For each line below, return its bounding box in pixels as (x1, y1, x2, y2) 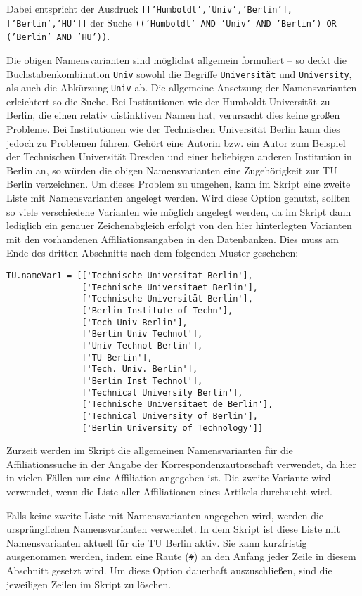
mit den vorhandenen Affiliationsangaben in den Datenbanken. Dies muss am (6, 231, 339, 246)
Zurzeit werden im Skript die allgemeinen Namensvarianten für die (6, 443, 293, 458)
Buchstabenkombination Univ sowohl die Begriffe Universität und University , (6, 66, 352, 81)
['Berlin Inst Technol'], (82, 375, 203, 386)
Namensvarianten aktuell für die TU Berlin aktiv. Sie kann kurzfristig (6, 535, 307, 550)
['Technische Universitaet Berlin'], (82, 282, 258, 292)
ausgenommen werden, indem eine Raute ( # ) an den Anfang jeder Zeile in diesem (6, 549, 356, 564)
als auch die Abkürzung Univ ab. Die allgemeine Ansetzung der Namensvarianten (6, 80, 357, 95)
